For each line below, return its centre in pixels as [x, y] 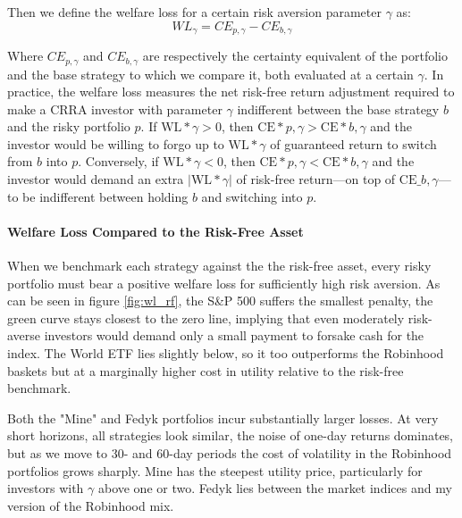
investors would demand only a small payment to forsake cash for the [234, 335]
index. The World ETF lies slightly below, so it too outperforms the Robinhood [226, 353]
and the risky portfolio [69, 126]
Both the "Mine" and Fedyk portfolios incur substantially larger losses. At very [223, 418]
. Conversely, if [118, 161]
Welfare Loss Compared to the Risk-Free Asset [155, 231]
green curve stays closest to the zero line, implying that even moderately [206, 317]
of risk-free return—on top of [316, 179]
